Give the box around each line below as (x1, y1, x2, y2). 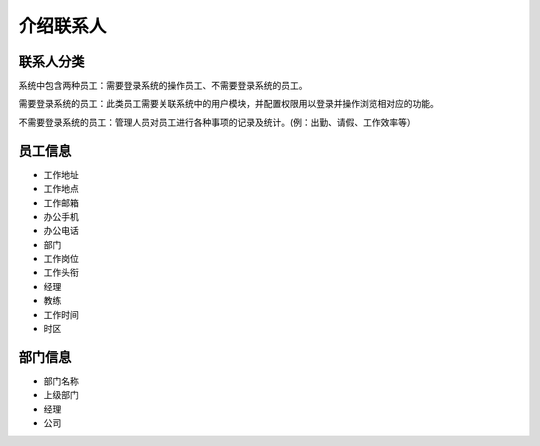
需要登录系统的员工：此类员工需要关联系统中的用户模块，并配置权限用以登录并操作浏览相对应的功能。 (18, 98, 439, 110)
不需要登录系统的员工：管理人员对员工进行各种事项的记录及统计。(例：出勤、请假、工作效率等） (18, 116, 417, 128)
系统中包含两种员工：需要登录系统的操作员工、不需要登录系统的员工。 (18, 80, 308, 92)
